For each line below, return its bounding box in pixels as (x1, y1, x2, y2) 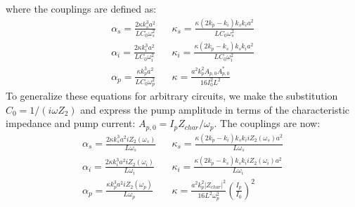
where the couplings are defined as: (6, 1, 157, 15)
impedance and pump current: (6, 116, 136, 131)
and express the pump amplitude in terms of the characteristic (80, 102, 350, 116)
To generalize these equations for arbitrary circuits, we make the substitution (6, 88, 338, 103)
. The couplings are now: (214, 116, 321, 131)
